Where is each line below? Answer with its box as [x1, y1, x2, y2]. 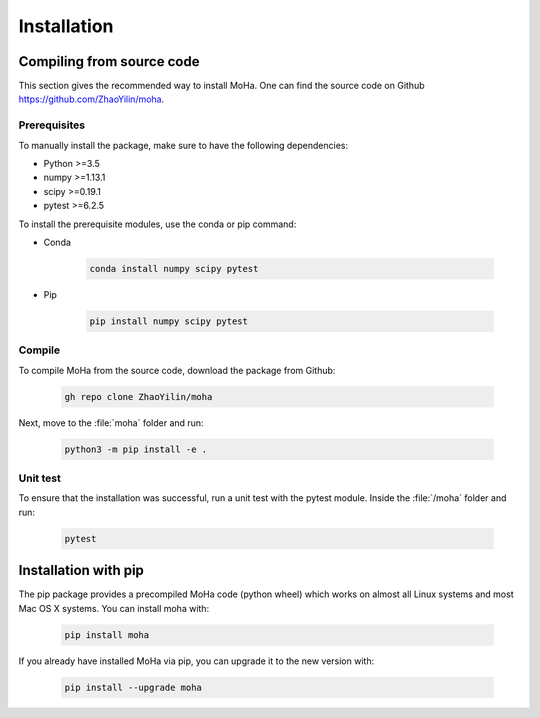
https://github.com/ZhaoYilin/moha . [18, 93, 165, 105]
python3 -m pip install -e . [64, 443, 208, 455]
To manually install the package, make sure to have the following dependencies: [18, 139, 349, 151]
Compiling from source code [18, 53, 200, 70]
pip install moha [64, 629, 150, 640]
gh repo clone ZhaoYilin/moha [64, 391, 213, 402]
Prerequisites [18, 118, 85, 132]
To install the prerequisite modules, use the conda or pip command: [18, 218, 297, 230]
